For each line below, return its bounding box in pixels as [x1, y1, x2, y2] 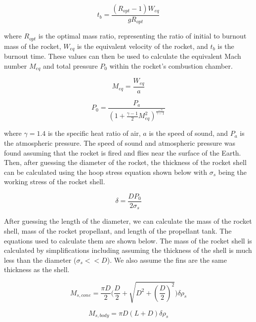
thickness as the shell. [4, 264, 70, 275]
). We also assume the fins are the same [107, 254, 227, 265]
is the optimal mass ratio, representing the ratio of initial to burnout [38, 31, 247, 41]
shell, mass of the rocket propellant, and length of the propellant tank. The [4, 226, 232, 236]
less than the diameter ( [4, 254, 77, 265]
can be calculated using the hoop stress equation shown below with [4, 166, 208, 177]
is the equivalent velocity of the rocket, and [77, 40, 208, 51]
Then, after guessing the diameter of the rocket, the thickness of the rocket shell [4, 157, 247, 167]
